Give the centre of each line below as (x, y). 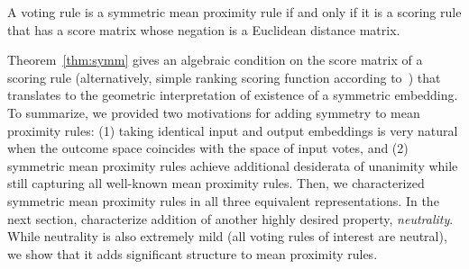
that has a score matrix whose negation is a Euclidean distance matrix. (204, 29)
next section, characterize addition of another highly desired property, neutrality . (230, 218)
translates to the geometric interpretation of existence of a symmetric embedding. (233, 95)
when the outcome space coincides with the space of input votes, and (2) (208, 148)
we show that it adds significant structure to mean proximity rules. (193, 253)
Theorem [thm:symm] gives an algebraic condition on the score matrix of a (215, 60)
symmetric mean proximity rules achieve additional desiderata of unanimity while (233, 165)
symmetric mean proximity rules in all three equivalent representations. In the (223, 200)
